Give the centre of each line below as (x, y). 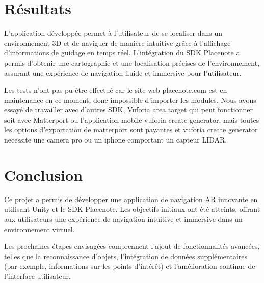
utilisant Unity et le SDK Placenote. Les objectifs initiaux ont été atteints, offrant (132, 209)
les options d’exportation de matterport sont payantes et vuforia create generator (131, 130)
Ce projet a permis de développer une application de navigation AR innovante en (131, 199)
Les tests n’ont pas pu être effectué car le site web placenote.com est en (116, 90)
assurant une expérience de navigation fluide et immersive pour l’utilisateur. (123, 73)
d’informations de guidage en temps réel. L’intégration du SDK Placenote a (122, 53)
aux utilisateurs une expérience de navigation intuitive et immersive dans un (123, 219)
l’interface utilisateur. (37, 276)
